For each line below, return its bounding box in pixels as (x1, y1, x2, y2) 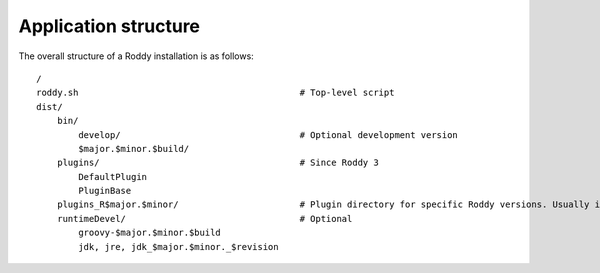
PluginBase (78, 185, 132, 197)
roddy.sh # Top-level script (36, 87, 395, 99)
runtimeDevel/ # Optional (56, 213, 353, 224)
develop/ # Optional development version (78, 129, 459, 140)
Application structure (18, 15, 200, 37)
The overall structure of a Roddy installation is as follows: (18, 50, 254, 62)
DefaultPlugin (78, 171, 148, 182)
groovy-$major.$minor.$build (78, 227, 222, 239)
